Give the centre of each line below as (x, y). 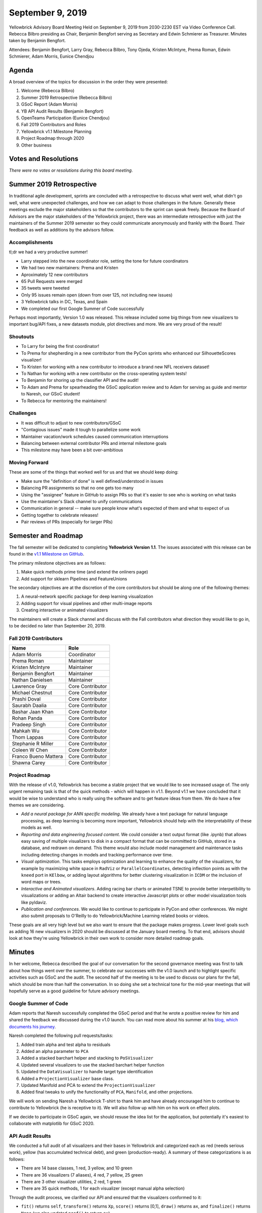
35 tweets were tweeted (45, 288)
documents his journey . (32, 1027)
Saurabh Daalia (29, 705)
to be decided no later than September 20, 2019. (57, 626)
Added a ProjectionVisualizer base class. (67, 1078)
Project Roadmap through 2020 (53, 138)
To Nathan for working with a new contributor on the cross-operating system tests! (104, 374)
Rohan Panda (27, 718)
